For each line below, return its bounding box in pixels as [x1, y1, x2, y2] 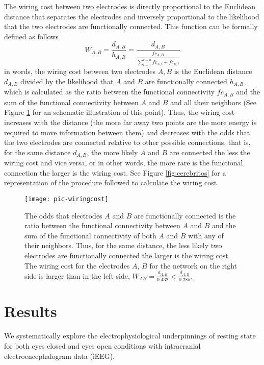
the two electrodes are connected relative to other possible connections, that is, [4, 137, 251, 148]
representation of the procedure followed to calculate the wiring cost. [4, 177, 219, 188]
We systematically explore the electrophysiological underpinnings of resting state [4, 330, 256, 341]
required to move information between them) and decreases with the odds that [4, 127, 250, 137]
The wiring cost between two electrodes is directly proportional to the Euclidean [4, 1, 255, 11]
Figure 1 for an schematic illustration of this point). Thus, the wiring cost [4, 107, 235, 117]
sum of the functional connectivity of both [24, 230, 156, 240]
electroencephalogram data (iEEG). [4, 350, 115, 361]
